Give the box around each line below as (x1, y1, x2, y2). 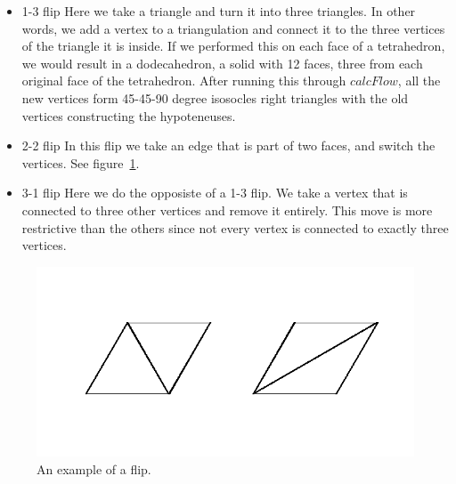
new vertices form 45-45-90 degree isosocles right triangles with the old (21, 88, 409, 107)
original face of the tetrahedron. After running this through (21, 71, 346, 90)
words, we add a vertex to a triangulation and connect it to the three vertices (21, 19, 445, 37)
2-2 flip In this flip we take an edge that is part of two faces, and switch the (21, 136, 436, 155)
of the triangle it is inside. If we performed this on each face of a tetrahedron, (21, 36, 445, 55)
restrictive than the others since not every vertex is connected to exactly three (21, 218, 449, 237)
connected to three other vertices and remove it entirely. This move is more (21, 200, 433, 219)
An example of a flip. (37, 459, 151, 478)
